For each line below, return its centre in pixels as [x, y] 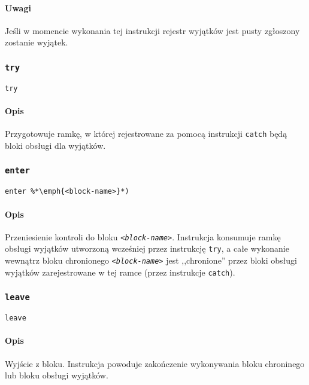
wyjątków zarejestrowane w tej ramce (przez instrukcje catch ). [120, 272]
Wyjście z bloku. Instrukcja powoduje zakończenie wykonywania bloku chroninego [155, 363]
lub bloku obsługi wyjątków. [57, 375]
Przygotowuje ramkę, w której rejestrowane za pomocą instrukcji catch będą [146, 134]
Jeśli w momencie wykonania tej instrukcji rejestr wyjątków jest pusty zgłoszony [152, 30]
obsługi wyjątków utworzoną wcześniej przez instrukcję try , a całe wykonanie [147, 248]
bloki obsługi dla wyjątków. [55, 145]
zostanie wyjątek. [37, 42]
